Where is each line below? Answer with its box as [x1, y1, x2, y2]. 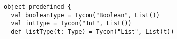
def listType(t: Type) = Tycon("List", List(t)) [11, 28, 174, 35]
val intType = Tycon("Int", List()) [11, 20, 132, 27]
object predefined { [4, 3, 72, 10]
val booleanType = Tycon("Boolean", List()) [11, 11, 160, 19]
